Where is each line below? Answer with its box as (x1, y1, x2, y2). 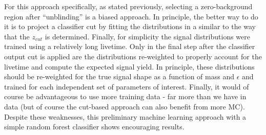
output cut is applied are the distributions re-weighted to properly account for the (4, 51, 262, 61)
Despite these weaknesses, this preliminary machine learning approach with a (4, 111, 247, 122)
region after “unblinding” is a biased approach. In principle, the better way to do (4, 11, 258, 21)
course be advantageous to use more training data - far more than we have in (4, 91, 247, 102)
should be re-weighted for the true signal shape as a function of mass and (4, 71, 234, 82)
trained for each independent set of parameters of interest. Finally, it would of (4, 81, 249, 92)
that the (4, 31, 30, 41)
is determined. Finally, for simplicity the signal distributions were (45, 31, 250, 41)
